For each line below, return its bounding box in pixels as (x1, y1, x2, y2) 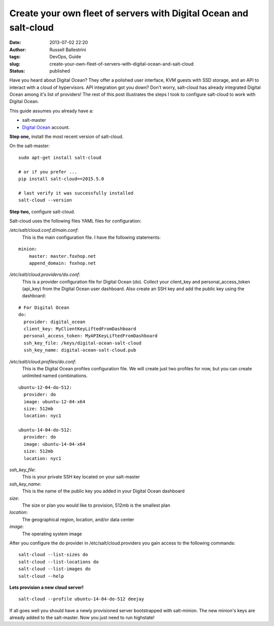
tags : (9, 54, 21, 60)
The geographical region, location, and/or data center (22, 516, 134, 523)
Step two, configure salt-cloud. (9, 208, 76, 215)
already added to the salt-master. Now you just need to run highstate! (9, 614, 155, 621)
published (49, 67, 71, 74)
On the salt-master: (9, 143, 50, 149)
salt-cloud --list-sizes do (18, 552, 88, 558)
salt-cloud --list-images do (18, 566, 91, 572)
